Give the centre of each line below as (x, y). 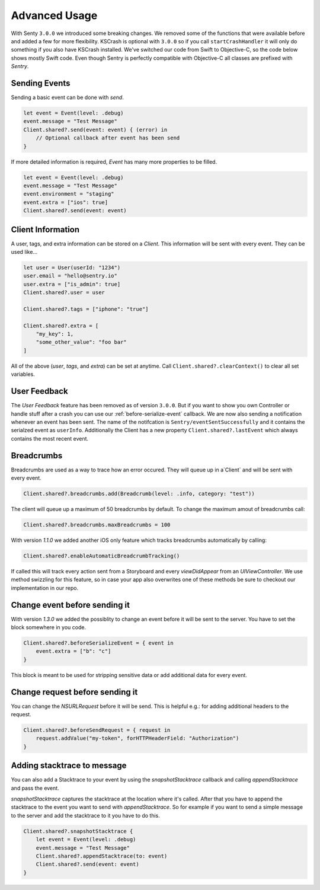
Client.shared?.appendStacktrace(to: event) (102, 856)
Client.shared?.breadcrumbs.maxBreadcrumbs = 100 (97, 524)
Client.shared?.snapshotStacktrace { (78, 831)
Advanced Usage (54, 15)
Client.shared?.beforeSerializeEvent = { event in (99, 643)
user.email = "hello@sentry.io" (71, 276)
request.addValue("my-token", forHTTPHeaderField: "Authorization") (137, 739)
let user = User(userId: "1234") (72, 267)
